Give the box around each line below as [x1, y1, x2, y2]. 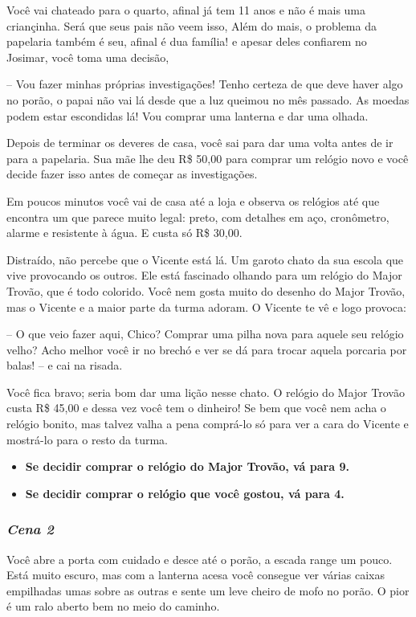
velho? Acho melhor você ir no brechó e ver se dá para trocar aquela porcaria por [6, 341, 407, 358]
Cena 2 [6, 519, 54, 539]
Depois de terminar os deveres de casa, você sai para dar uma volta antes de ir [6, 134, 394, 151]
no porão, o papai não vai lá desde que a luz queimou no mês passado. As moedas [6, 91, 410, 108]
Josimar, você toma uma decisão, [6, 48, 169, 65]
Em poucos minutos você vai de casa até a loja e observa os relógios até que [6, 192, 380, 209]
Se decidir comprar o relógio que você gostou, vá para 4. [25, 484, 345, 501]
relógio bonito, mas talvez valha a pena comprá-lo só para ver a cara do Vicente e [6, 415, 409, 432]
